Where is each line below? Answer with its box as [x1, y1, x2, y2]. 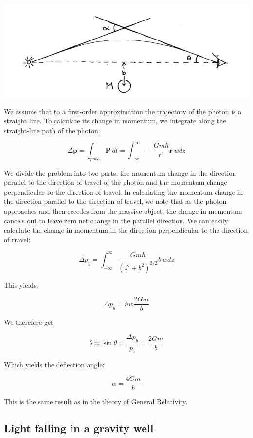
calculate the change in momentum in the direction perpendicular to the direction [4, 225, 248, 235]
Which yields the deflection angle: [4, 359, 105, 369]
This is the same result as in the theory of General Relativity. [4, 397, 188, 407]
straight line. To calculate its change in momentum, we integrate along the [4, 116, 226, 126]
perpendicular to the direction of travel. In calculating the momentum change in [4, 186, 243, 197]
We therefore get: [4, 317, 55, 327]
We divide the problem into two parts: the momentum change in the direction [4, 167, 236, 178]
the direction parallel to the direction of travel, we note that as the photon [4, 196, 227, 206]
